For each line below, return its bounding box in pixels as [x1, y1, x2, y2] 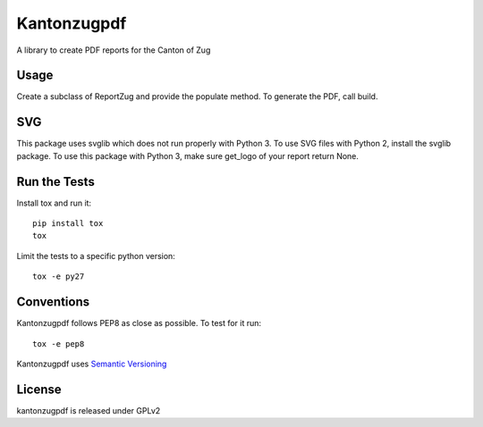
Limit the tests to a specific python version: [16, 250, 176, 261]
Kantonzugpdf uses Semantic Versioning [16, 358, 167, 369]
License [16, 381, 62, 397]
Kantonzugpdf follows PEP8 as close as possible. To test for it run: [16, 318, 262, 329]
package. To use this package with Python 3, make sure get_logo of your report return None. [16, 150, 360, 161]
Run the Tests [16, 174, 96, 189]
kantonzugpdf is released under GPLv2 [16, 405, 161, 415]
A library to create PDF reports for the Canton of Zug [16, 45, 211, 55]
